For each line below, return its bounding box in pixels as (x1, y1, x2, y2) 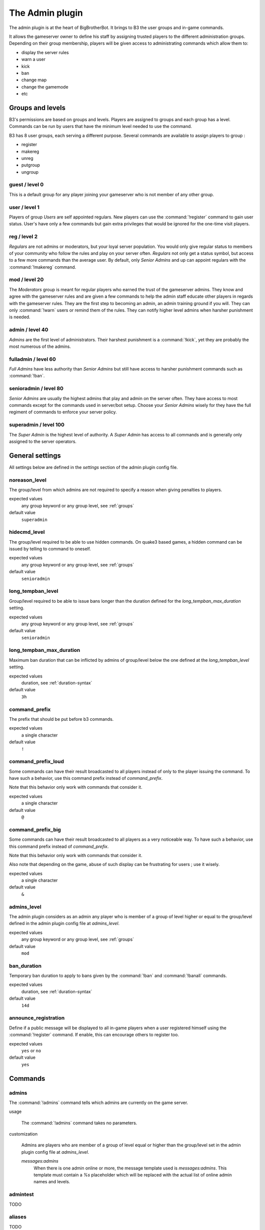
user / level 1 (9, 204, 40, 211)
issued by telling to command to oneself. (9, 546, 91, 552)
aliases (9, 1213, 26, 1220)
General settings (9, 451, 61, 460)
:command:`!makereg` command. (9, 264, 76, 270)
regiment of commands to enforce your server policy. (9, 409, 117, 415)
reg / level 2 (9, 233, 38, 240)
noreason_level (9, 476, 47, 483)
